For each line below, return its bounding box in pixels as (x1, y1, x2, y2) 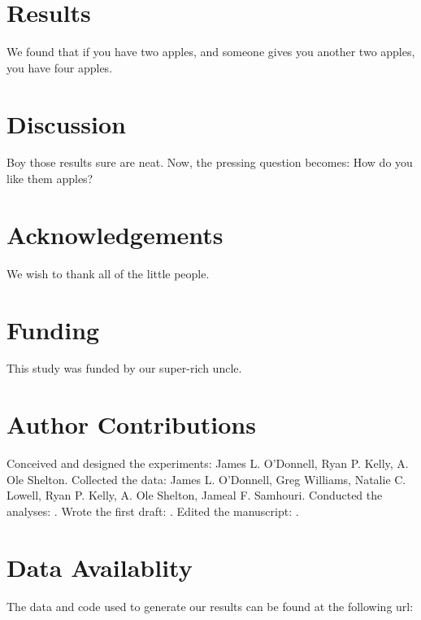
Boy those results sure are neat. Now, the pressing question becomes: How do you (7, 154, 413, 171)
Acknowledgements (7, 217, 224, 251)
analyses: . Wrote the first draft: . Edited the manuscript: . (7, 502, 299, 519)
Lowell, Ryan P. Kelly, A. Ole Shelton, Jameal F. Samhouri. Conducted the (7, 487, 383, 504)
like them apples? (7, 170, 93, 187)
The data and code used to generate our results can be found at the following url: (7, 597, 414, 614)
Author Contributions (7, 408, 256, 441)
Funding (7, 312, 100, 346)
